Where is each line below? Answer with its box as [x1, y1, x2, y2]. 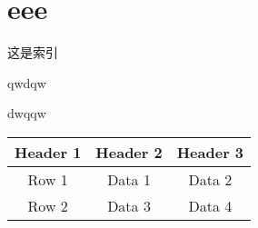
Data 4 [188, 194, 233, 216]
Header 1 [15, 141, 82, 163]
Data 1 [107, 168, 151, 190]
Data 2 [188, 168, 233, 190]
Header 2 [95, 141, 163, 163]
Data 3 [107, 194, 151, 216]
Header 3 [176, 141, 244, 163]
